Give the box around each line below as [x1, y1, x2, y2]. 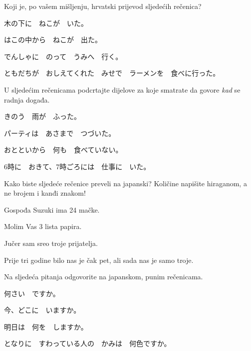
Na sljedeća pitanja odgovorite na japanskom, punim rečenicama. [4, 271, 203, 282]
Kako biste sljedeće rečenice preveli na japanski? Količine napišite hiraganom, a [4, 178, 247, 188]
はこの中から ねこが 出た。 [4, 34, 102, 45]
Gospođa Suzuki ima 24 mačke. [4, 204, 100, 215]
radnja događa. [4, 94, 50, 105]
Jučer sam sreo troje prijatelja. [4, 237, 98, 248]
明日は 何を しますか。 [4, 321, 88, 332]
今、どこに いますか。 [4, 305, 81, 315]
